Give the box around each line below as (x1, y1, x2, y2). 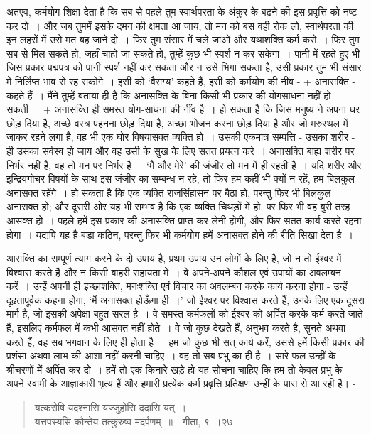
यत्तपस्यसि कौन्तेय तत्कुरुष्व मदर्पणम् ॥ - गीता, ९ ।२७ (34, 413, 233, 428)
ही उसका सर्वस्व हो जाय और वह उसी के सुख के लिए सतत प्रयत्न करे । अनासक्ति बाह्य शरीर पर (6, 143, 355, 158)
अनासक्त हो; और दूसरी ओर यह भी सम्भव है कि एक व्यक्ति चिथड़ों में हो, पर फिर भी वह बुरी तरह (6, 199, 350, 214)
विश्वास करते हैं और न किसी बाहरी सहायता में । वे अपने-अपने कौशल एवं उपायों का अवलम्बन (6, 264, 341, 279)
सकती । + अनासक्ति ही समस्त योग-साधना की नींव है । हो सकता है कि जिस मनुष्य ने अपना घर (6, 102, 360, 116)
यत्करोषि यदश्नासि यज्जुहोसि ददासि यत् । (34, 400, 187, 415)
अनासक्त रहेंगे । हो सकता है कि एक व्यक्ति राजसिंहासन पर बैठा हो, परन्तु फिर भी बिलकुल (6, 185, 331, 200)
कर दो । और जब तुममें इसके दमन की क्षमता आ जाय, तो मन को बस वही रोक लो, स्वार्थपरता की (6, 18, 354, 33)
